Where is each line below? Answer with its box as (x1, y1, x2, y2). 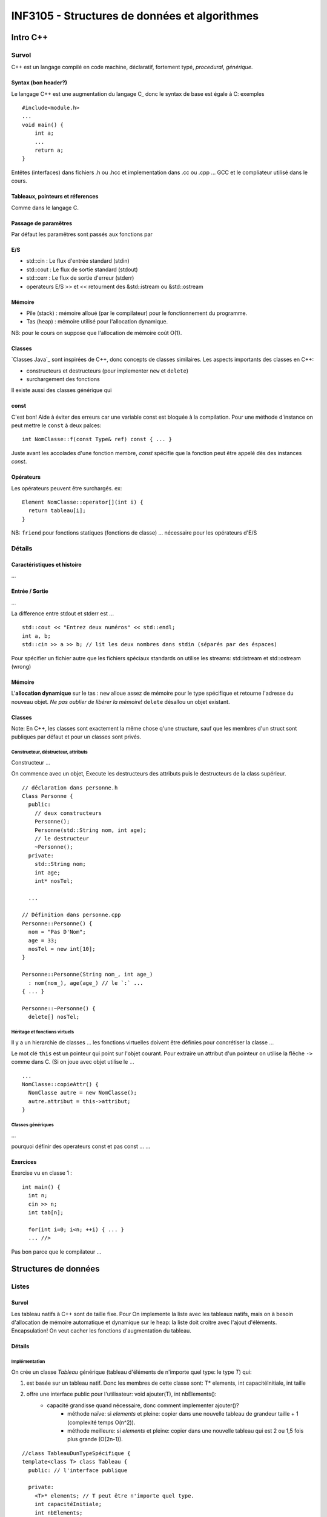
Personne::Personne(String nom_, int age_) (22, 971, 153, 978)
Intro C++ (11, 32, 48, 42)
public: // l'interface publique (28, 1467, 128, 1474)
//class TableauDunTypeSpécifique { (22, 1450, 131, 1456)
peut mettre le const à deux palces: (11, 422, 102, 429)
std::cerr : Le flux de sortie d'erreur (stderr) (26, 274, 134, 282)
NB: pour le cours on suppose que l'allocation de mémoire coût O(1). (11, 329, 182, 336)
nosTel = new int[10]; (28, 945, 96, 953)
